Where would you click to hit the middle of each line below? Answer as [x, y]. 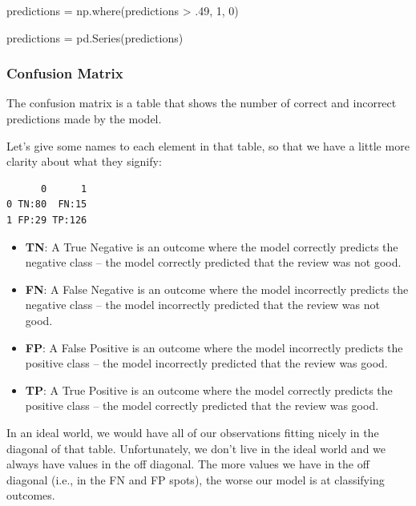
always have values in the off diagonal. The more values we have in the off [188, 464]
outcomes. [31, 495]
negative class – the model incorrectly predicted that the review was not [202, 305]
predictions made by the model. [84, 118]
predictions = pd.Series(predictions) [95, 37]
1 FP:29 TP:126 [47, 220]
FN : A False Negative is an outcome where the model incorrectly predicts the [217, 289]
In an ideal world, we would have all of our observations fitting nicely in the [193, 432]
